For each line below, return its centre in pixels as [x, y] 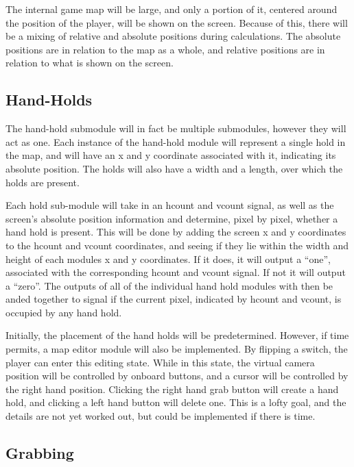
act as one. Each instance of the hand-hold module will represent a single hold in [176, 141]
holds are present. [43, 182]
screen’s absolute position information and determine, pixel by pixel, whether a [172, 218]
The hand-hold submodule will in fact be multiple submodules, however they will [176, 128]
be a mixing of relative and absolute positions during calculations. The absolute [173, 36]
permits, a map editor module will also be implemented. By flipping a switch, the [177, 349]
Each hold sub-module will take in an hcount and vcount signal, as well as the [170, 205]
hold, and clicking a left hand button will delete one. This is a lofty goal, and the [176, 402]
